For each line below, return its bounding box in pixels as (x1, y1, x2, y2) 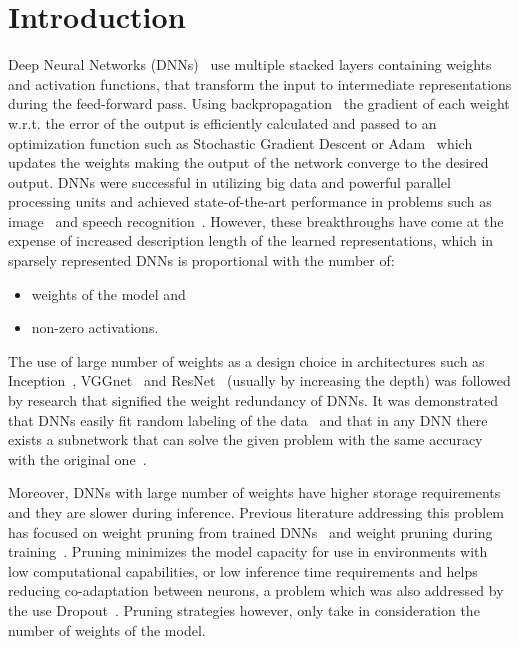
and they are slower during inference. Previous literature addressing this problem (8, 502, 505, 522)
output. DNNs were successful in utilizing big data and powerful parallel (8, 171, 451, 192)
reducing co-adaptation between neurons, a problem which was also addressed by (8, 580, 504, 601)
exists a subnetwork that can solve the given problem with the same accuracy (8, 429, 483, 450)
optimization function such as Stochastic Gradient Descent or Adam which (8, 132, 473, 153)
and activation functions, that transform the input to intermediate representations (8, 73, 512, 94)
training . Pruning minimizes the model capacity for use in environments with (8, 541, 488, 562)
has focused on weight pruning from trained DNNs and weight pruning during (8, 521, 493, 542)
